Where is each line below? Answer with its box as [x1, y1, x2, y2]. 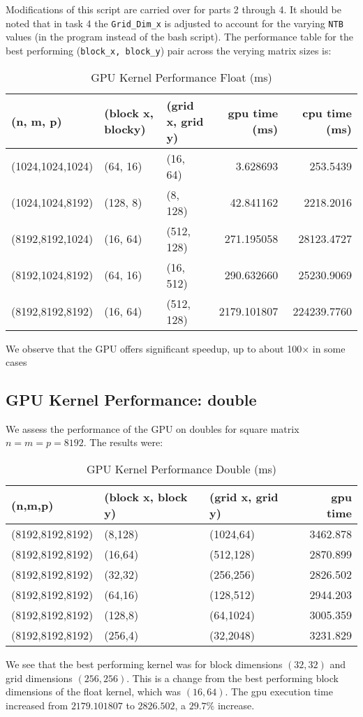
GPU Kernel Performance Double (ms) [86, 461, 277, 478]
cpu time [302, 105, 352, 121]
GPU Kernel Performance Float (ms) [91, 68, 272, 85]
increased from [6, 697, 68, 712]
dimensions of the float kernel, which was [6, 684, 181, 699]
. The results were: [83, 435, 163, 450]
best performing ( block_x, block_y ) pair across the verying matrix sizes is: [6, 43, 332, 57]
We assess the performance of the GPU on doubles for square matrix [6, 421, 299, 436]
